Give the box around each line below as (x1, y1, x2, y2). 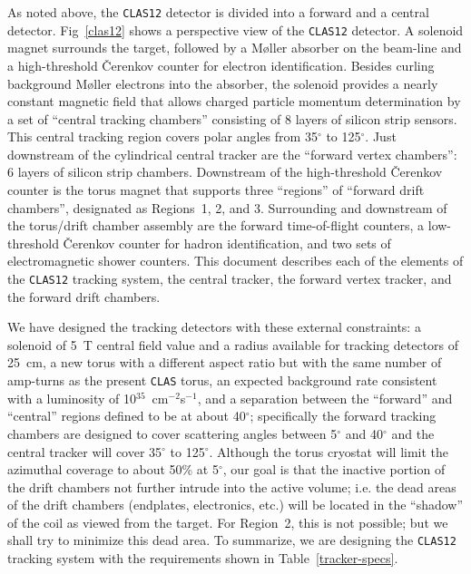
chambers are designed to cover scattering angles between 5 (7, 423, 338, 443)
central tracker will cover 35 (7, 442, 162, 461)
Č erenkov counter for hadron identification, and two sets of (63, 233, 391, 252)
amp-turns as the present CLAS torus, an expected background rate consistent (7, 371, 437, 390)
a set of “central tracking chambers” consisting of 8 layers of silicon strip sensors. (7, 109, 457, 128)
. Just (365, 127, 397, 146)
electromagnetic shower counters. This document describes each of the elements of (7, 251, 464, 270)
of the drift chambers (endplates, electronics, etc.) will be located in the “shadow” (7, 495, 464, 514)
